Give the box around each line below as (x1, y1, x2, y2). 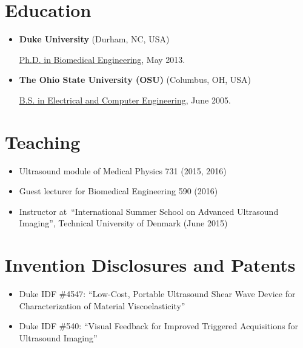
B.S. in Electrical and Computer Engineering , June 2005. (19, 93, 231, 106)
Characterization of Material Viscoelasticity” (19, 299, 185, 312)
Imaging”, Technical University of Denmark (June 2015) (19, 217, 228, 229)
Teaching (5, 129, 81, 154)
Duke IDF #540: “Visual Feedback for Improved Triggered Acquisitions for (19, 320, 298, 332)
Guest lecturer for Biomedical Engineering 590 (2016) (19, 185, 218, 197)
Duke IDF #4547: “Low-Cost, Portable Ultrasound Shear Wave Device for (19, 287, 296, 300)
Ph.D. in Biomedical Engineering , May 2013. (19, 53, 185, 65)
